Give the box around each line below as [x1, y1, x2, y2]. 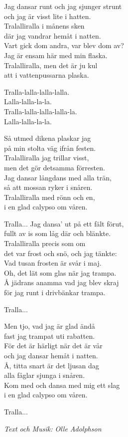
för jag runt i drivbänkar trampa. [4, 287, 106, 298]
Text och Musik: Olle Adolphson [4, 423, 102, 433]
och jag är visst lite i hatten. [4, 11, 91, 21]
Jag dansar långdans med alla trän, [4, 172, 112, 182]
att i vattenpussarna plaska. [4, 70, 89, 80]
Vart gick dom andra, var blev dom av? [4, 40, 124, 51]
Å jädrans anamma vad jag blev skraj [4, 277, 119, 288]
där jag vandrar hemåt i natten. [4, 30, 101, 41]
